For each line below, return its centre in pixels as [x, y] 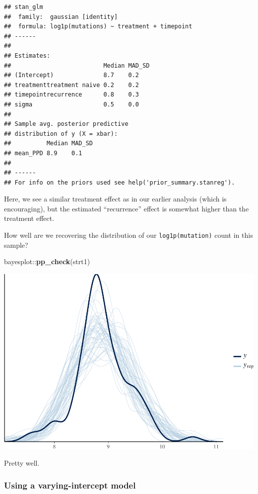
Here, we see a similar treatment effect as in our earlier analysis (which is [115, 199]
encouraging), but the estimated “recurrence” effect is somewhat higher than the [127, 208]
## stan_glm [24, 7]
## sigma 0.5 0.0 [72, 104]
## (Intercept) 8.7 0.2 [72, 75]
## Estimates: [27, 55]
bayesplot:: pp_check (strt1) [47, 261]
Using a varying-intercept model [70, 485]
